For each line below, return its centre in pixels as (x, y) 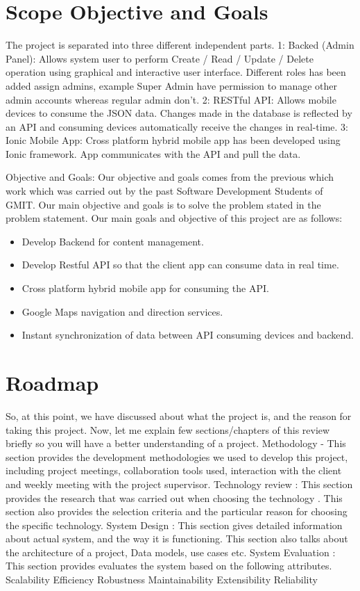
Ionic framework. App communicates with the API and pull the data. (153, 153)
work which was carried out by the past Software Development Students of (164, 191)
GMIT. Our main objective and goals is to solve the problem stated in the (163, 204)
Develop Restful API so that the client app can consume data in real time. (180, 265)
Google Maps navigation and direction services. (122, 311)
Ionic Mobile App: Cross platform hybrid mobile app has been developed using (173, 140)
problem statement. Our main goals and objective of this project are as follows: (174, 218)
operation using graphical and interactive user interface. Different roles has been (176, 72)
